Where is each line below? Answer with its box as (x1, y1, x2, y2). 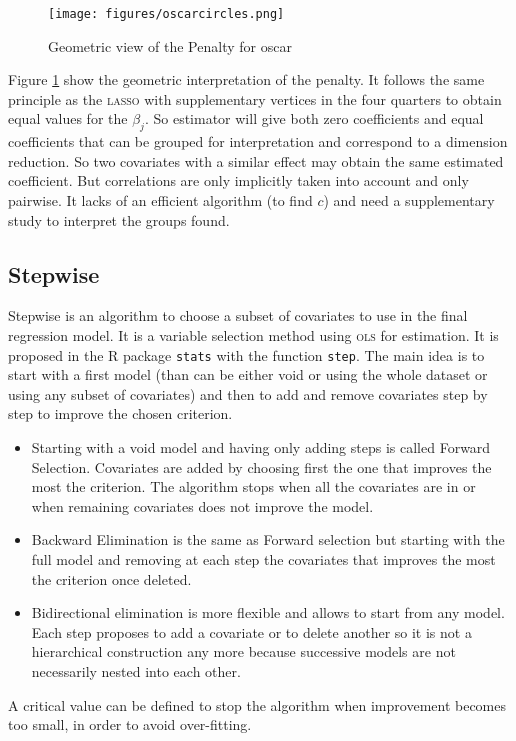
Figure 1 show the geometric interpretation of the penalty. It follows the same (8, 69, 485, 90)
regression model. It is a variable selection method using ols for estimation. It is (8, 325, 499, 345)
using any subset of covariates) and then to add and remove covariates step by (8, 383, 488, 404)
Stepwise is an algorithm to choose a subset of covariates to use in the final (8, 305, 468, 326)
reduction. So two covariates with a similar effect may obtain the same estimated (8, 150, 504, 171)
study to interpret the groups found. (8, 209, 230, 230)
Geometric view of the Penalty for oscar (48, 35, 292, 56)
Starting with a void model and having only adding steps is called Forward (31, 437, 491, 458)
